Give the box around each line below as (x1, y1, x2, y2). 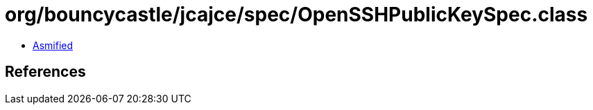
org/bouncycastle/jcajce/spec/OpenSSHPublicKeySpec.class (5, 3, 588, 26)
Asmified (33, 39, 74, 51)
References (5, 63, 86, 81)
